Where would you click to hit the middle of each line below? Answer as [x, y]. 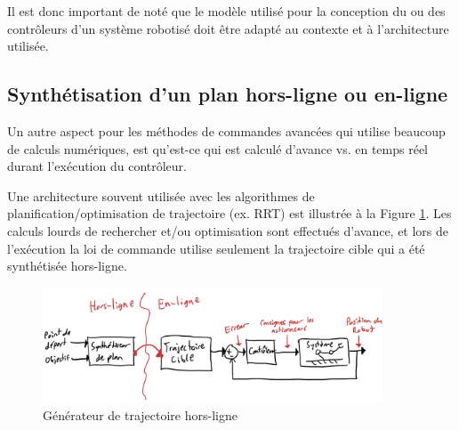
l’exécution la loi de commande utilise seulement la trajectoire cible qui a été [216, 248]
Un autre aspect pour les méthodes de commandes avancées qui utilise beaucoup [226, 130]
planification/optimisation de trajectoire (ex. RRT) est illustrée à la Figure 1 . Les [229, 213]
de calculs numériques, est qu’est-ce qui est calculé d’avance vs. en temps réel [218, 148]
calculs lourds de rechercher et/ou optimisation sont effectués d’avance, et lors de [228, 230]
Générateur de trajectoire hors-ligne [140, 415]
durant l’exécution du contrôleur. [97, 166]
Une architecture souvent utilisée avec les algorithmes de [161, 195]
